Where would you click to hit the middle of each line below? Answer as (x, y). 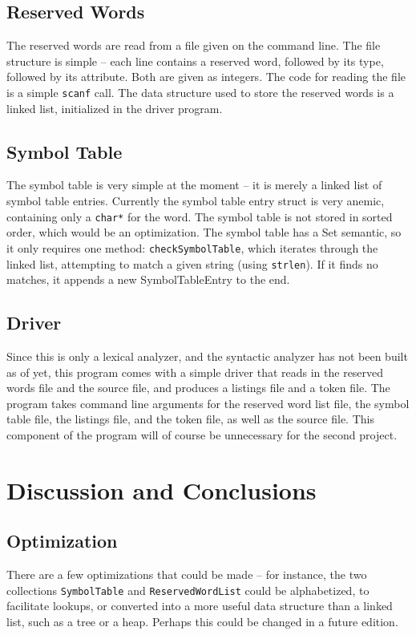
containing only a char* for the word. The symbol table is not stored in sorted (200, 216)
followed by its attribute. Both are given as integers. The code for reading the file (206, 77)
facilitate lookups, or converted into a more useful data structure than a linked (200, 606)
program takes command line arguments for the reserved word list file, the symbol (208, 403)
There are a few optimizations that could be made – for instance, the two (187, 574)
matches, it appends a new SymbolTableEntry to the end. (148, 279)
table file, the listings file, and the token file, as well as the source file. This (190, 419)
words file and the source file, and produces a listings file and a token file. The (198, 388)
